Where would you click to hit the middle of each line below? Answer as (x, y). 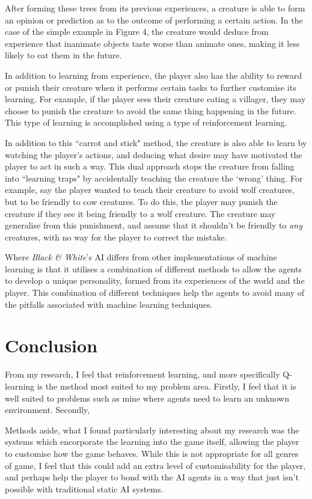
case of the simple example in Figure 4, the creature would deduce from (137, 32)
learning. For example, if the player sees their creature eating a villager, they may (155, 99)
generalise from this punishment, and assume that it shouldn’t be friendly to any (154, 225)
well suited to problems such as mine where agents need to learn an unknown (147, 398)
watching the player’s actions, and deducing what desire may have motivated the (154, 154)
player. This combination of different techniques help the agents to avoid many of (155, 292)
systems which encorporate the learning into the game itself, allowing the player (152, 442)
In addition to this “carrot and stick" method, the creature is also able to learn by (156, 142)
